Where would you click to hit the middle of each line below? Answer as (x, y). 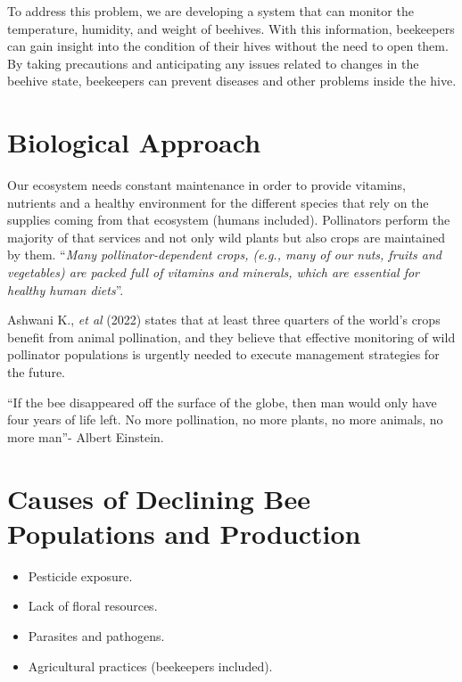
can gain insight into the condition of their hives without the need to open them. (228, 46)
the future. (37, 372)
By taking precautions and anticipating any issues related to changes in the (213, 63)
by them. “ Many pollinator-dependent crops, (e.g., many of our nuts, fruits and (224, 255)
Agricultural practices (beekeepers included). (150, 666)
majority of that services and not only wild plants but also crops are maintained (226, 237)
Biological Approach (134, 142)
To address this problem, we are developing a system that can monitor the (210, 11)
